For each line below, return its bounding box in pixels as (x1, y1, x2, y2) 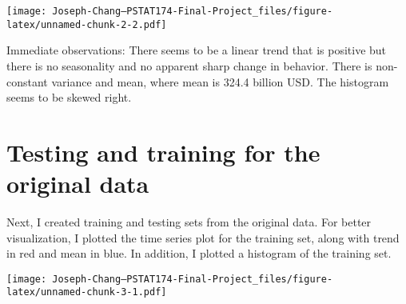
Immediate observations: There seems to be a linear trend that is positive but (6, 42, 387, 58)
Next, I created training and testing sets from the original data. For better (6, 214, 372, 230)
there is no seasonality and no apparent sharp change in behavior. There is (6, 57, 372, 74)
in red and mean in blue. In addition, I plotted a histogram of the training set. (6, 245, 392, 262)
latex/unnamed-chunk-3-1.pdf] (6, 286, 167, 298)
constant (6, 73, 48, 90)
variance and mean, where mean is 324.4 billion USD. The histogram (51, 73, 389, 90)
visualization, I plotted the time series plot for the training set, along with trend (6, 229, 400, 246)
